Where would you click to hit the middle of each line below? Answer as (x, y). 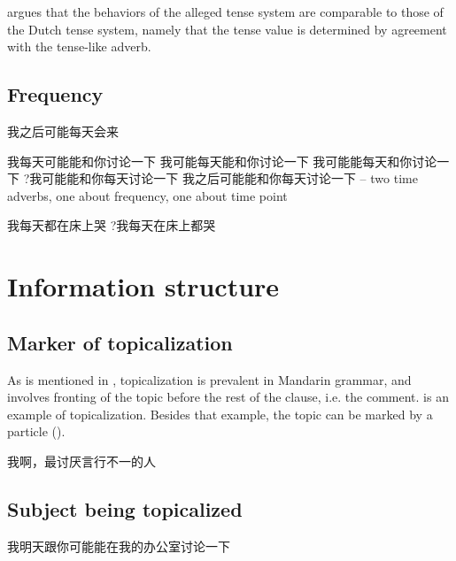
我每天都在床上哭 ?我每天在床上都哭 (112, 225)
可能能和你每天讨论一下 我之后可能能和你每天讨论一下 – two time (230, 178)
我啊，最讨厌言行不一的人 (81, 461)
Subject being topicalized (125, 508)
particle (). (36, 431)
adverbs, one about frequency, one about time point (147, 195)
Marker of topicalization (120, 342)
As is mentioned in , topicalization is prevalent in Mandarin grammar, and (209, 379)
